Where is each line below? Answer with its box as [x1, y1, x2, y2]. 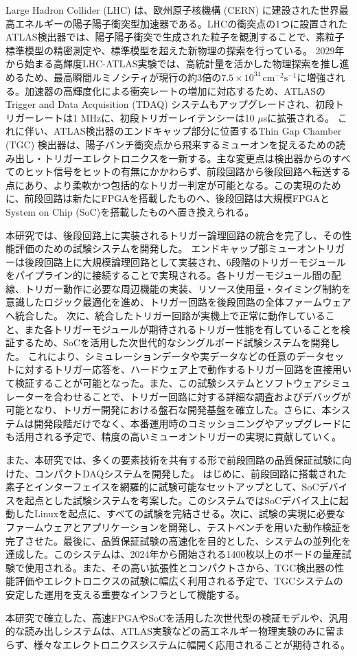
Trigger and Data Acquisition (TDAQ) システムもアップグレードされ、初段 [5, 97, 334, 111]
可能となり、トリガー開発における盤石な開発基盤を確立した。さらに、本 [5, 403, 332, 417]
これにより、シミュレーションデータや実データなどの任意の [27, 348, 297, 363]
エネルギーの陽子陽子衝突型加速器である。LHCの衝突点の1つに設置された [14, 16, 348, 30]
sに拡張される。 [263, 110, 335, 124]
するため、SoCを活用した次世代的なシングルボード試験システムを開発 [14, 335, 330, 350]
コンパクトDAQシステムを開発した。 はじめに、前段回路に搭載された [34, 466, 347, 480]
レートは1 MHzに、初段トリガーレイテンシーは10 [34, 110, 255, 124]
